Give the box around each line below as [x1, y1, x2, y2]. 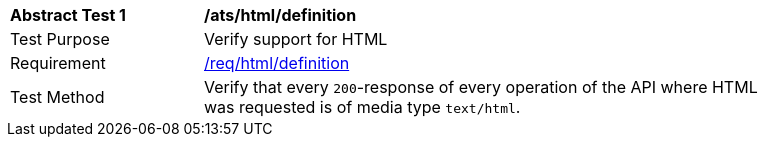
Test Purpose [10, 29, 110, 49]
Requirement [10, 53, 106, 73]
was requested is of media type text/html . [204, 97, 521, 117]
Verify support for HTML [204, 29, 388, 49]
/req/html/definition [204, 53, 350, 73]
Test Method [10, 87, 105, 107]
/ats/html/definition [204, 5, 357, 25]
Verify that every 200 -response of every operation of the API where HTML [204, 77, 758, 97]
